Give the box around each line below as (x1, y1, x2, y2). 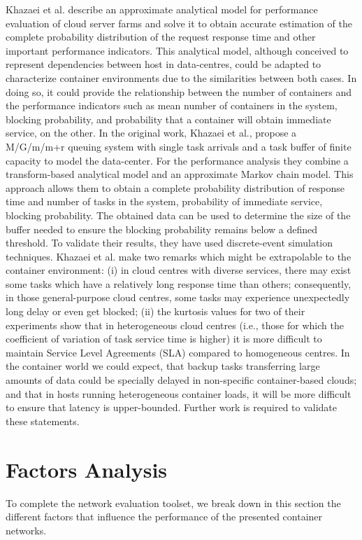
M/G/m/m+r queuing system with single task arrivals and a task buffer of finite (6, 139, 352, 153)
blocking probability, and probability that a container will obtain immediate (6, 111, 331, 126)
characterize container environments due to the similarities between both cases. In (6, 70, 357, 85)
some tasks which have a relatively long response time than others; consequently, (6, 276, 352, 291)
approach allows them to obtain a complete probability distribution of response (6, 180, 345, 195)
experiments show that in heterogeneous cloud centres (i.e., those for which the (6, 317, 344, 332)
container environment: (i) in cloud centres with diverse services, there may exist (6, 263, 352, 277)
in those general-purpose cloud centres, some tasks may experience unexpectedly (6, 290, 350, 305)
